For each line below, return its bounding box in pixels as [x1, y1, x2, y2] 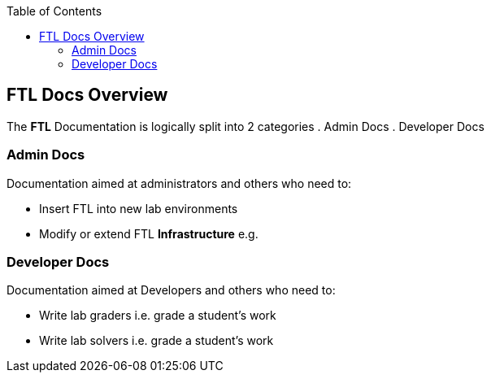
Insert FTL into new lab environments [39, 201, 238, 216]
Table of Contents [7, 4, 102, 18]
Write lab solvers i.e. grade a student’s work [39, 333, 274, 348]
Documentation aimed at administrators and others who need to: [7, 176, 352, 190]
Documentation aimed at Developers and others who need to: [7, 283, 336, 298]
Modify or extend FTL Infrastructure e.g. [39, 226, 259, 241]
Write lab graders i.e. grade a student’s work [39, 308, 276, 323]
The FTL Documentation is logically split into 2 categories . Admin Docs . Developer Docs [7, 119, 484, 133]
